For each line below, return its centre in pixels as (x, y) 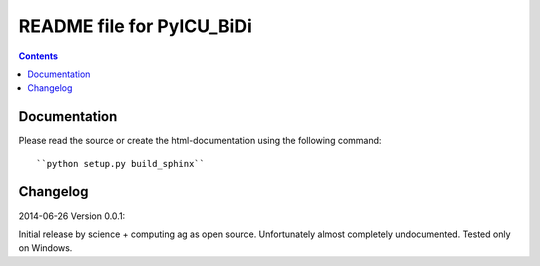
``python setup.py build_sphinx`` (120, 163)
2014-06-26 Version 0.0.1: (72, 216)
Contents (38, 56)
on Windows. (45, 248)
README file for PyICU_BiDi (135, 26)
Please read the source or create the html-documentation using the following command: (200, 141)
